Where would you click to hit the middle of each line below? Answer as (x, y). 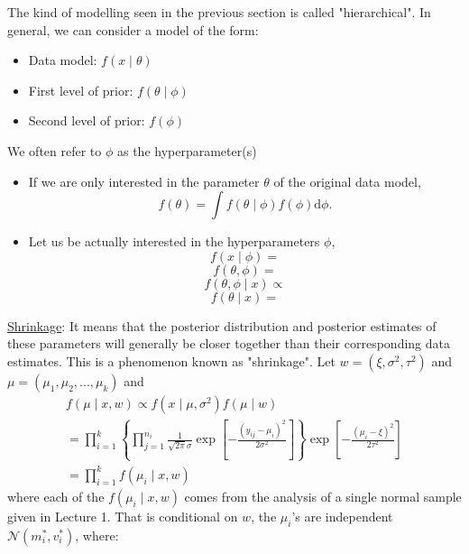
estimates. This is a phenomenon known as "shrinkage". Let (171, 360)
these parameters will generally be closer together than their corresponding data (229, 343)
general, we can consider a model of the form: (133, 29)
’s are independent (342, 516)
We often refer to (55, 150)
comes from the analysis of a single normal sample (323, 496)
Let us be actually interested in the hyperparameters (174, 241)
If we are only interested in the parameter (144, 181)
